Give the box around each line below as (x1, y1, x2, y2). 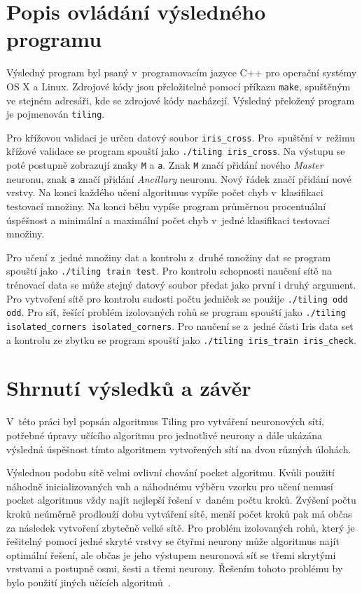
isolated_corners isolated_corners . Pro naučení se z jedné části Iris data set (6, 318, 354, 333)
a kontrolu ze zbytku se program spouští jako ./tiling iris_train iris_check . (6, 332, 356, 347)
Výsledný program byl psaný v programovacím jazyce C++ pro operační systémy (6, 65, 357, 80)
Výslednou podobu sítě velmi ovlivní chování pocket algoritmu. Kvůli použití (6, 465, 335, 480)
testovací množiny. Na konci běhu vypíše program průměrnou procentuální (6, 199, 326, 214)
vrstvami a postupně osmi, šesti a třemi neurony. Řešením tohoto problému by (6, 561, 343, 576)
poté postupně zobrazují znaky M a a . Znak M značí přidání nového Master (6, 158, 323, 172)
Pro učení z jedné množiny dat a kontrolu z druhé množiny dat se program (6, 249, 331, 264)
